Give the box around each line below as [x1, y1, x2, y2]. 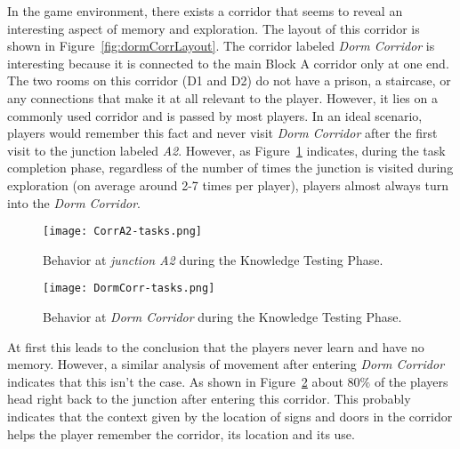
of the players [374, 372, 448, 390]
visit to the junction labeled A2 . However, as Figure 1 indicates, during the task [7, 140, 446, 159]
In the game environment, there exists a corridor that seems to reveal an [7, 2, 403, 20]
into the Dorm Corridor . [7, 193, 141, 212]
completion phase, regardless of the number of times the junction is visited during [7, 158, 454, 177]
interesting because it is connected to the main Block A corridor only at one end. [7, 53, 449, 72]
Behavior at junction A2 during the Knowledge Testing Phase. [43, 250, 383, 269]
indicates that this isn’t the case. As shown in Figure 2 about [7, 372, 343, 390]
